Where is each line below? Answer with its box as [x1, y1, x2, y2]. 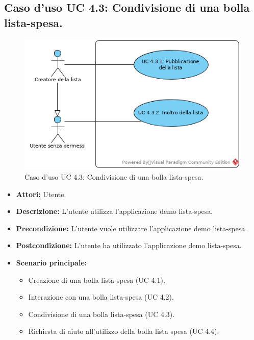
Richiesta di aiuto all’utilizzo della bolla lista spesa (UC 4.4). [28, 326, 219, 336]
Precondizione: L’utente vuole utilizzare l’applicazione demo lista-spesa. [16, 223, 247, 233]
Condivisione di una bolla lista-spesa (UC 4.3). [28, 308, 175, 319]
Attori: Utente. [16, 188, 66, 199]
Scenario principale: [16, 257, 87, 268]
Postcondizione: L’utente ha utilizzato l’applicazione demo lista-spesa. [16, 240, 242, 251]
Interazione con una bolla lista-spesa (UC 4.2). [28, 292, 174, 302]
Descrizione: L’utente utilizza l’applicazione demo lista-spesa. [16, 206, 213, 216]
